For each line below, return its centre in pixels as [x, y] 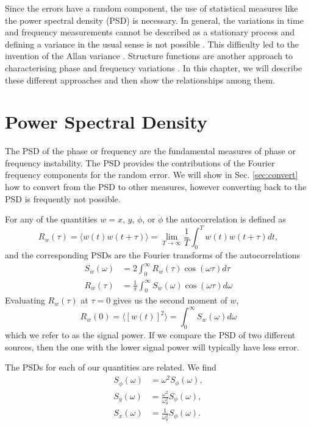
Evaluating [25, 300]
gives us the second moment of [170, 300]
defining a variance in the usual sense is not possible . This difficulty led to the [152, 44]
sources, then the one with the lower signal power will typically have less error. [152, 346]
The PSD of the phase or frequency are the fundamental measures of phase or [150, 151]
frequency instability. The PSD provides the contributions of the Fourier [140, 162]
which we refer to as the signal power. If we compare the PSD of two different [150, 335]
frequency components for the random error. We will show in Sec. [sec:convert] [152, 175]
